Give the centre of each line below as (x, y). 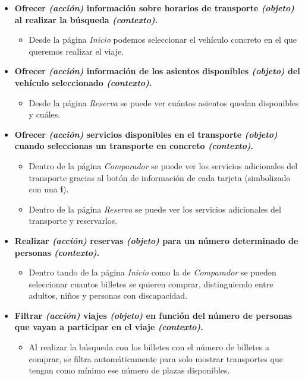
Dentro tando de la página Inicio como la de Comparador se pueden (152, 272)
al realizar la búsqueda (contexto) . (86, 19)
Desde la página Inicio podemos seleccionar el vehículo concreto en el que (163, 39)
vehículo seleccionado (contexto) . (83, 82)
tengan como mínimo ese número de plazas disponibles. (129, 370)
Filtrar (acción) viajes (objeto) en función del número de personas (153, 315)
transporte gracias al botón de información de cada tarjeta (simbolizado (160, 177)
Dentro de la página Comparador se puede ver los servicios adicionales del (163, 165)
